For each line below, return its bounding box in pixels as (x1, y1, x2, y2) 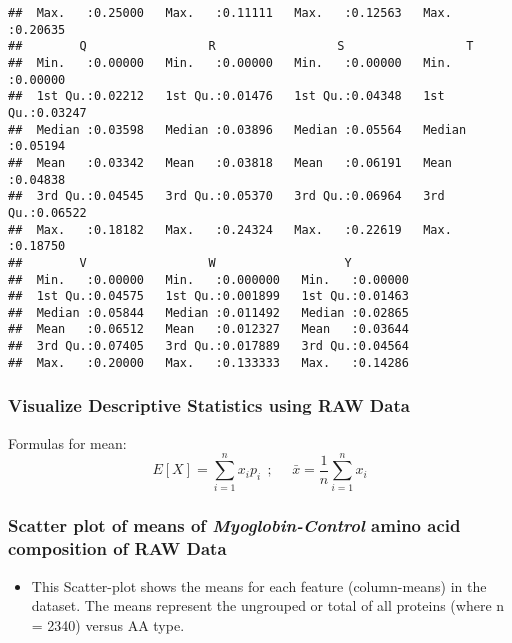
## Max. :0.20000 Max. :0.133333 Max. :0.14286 (8, 355, 409, 370)
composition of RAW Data (8, 536, 227, 561)
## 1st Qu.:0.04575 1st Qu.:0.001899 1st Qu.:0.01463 (8, 289, 409, 304)
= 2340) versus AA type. (31, 614, 185, 635)
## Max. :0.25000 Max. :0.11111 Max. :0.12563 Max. (8, 6, 452, 20)
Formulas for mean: (8, 432, 127, 453)
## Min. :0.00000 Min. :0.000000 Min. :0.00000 (8, 272, 409, 287)
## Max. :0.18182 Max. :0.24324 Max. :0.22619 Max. (8, 222, 452, 237)
